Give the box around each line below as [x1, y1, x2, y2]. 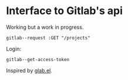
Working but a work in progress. [6, 24, 84, 31]
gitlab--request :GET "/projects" [6, 35, 91, 41]
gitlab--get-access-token [6, 56, 69, 62]
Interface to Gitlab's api [6, 4, 123, 18]
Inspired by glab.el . [6, 66, 53, 74]
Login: [6, 45, 22, 52]
